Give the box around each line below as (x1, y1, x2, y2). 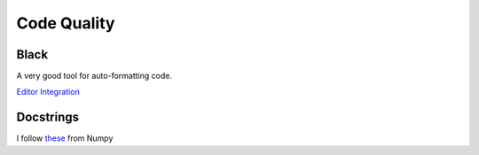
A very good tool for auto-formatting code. (16, 71, 173, 81)
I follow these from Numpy (16, 133, 114, 143)
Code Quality (16, 13, 115, 33)
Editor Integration (16, 87, 80, 97)
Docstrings (16, 110, 80, 125)
